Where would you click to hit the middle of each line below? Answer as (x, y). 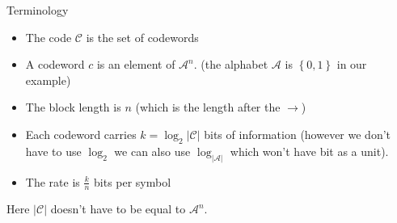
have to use (53, 151)
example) (48, 80)
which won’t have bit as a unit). (309, 151)
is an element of (136, 64)
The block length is (73, 107)
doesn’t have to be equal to (118, 209)
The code (49, 37)
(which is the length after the (208, 107)
